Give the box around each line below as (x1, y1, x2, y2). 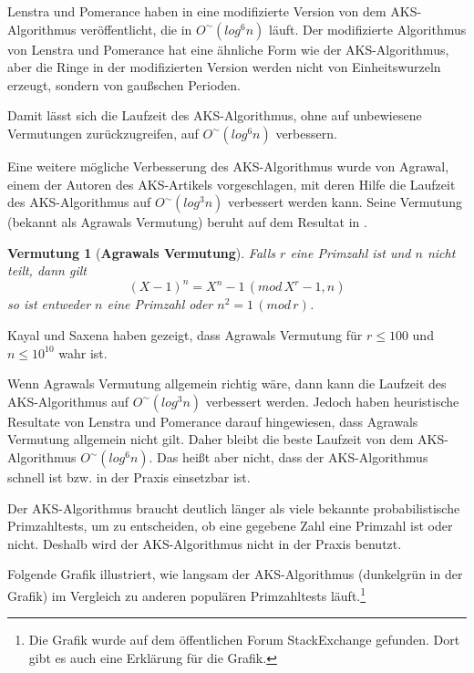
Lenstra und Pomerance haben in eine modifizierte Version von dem (7, 2, 386, 20)
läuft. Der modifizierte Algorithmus (268, 19, 467, 38)
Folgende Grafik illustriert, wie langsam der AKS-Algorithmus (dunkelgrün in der (7, 564, 463, 584)
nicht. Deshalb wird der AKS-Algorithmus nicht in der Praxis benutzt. (7, 533, 402, 553)
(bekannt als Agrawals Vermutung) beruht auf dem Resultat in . (7, 212, 367, 232)
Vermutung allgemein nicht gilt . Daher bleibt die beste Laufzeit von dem (7, 430, 414, 449)
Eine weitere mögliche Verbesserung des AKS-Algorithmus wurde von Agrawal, (7, 156, 449, 175)
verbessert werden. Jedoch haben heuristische (205, 391, 459, 410)
